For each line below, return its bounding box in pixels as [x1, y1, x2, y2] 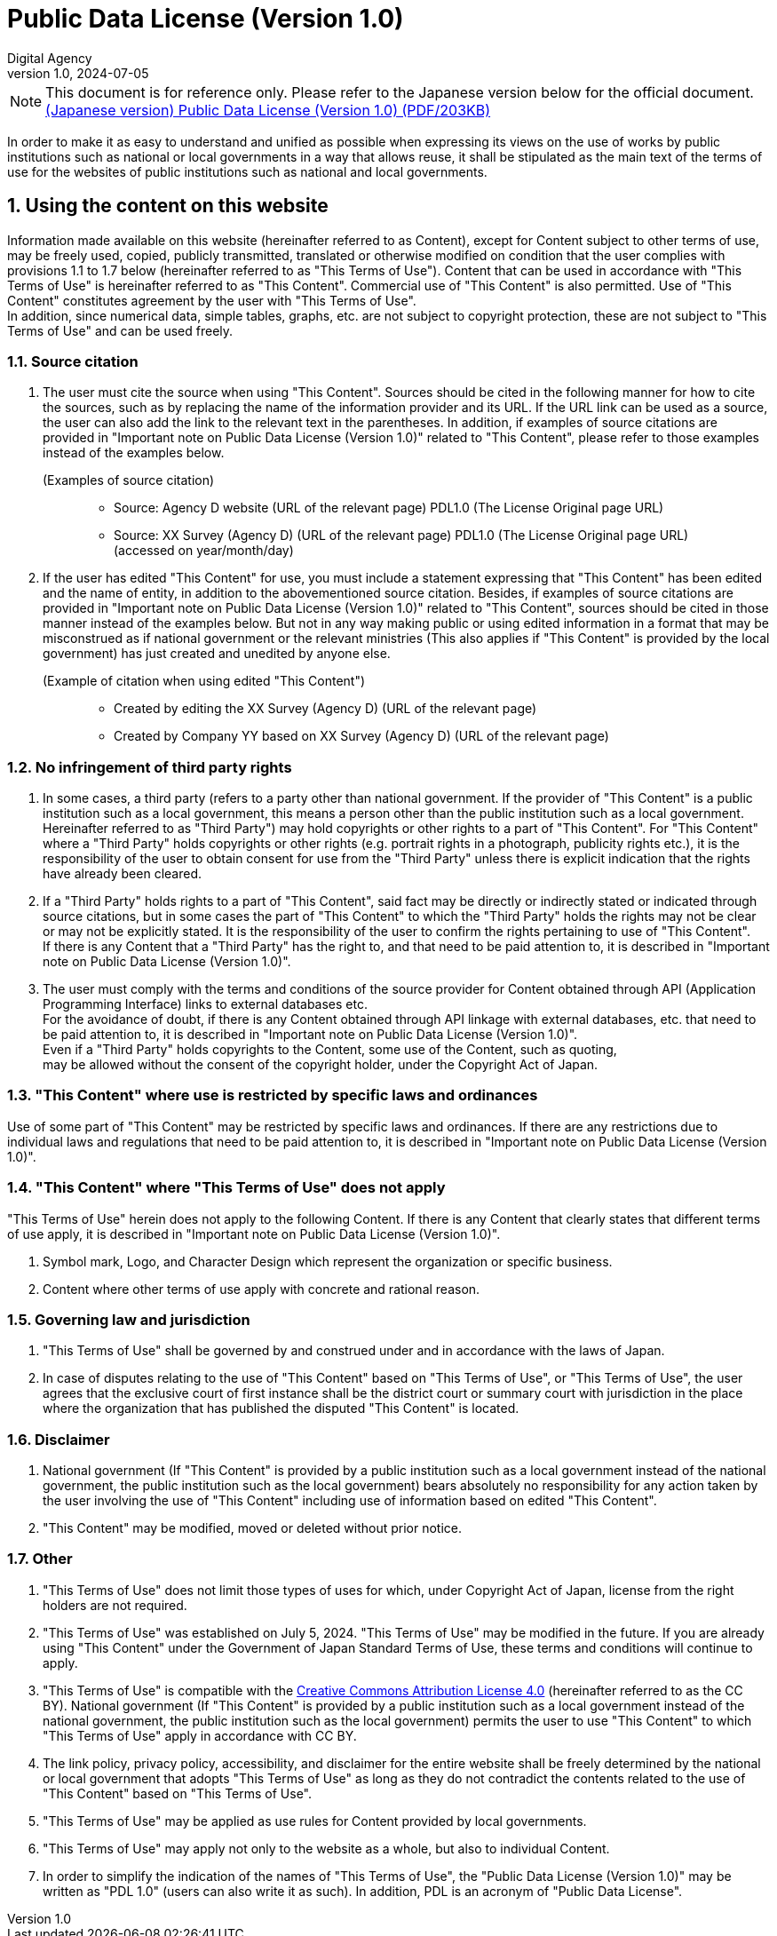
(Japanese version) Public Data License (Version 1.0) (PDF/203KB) [45, 100, 491, 119]
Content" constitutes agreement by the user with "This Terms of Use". [7, 292, 416, 308]
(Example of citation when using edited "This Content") [43, 673, 366, 689]
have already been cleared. [43, 866, 202, 882]
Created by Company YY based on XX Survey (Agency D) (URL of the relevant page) [114, 728, 609, 744]
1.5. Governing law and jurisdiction [7, 1310, 250, 1329]
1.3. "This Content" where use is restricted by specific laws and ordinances [7, 1086, 538, 1105]
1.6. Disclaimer [7, 1430, 110, 1448]
